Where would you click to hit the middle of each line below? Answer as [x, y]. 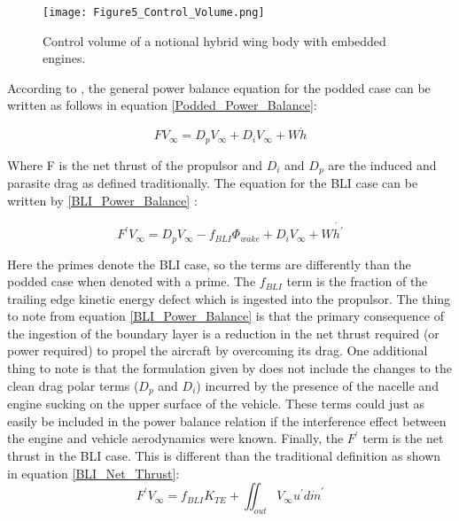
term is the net [403, 438]
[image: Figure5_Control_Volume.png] [154, 12]
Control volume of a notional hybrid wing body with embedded [214, 40]
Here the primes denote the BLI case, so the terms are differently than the [209, 264]
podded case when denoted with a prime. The [132, 281]
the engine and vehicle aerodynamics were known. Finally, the [175, 438]
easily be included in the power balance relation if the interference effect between [227, 420]
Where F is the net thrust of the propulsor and [135, 164]
